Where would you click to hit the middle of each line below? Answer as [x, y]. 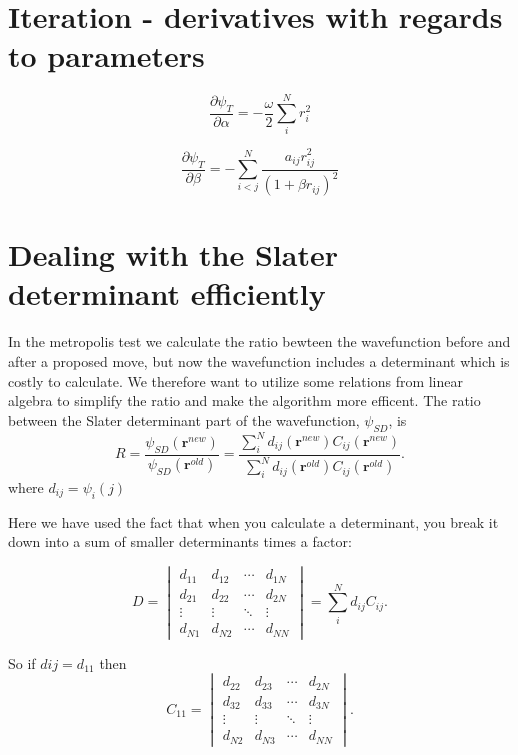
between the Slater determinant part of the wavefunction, [184, 419]
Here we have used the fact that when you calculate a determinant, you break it [253, 521]
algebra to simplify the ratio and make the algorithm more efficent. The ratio [244, 400]
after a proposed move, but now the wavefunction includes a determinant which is [259, 360]
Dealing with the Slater [173, 254]
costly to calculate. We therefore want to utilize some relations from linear [235, 380]
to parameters [106, 55]
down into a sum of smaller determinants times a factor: [180, 541]
